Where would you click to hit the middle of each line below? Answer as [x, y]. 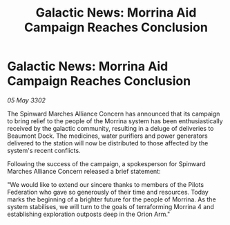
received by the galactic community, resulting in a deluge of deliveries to [111, 128]
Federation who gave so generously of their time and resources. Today [108, 192]
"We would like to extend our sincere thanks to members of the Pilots [106, 184]
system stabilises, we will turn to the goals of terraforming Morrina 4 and [111, 206]
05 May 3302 [27, 100]
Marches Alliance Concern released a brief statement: [84, 171]
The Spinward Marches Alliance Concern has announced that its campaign [114, 114]
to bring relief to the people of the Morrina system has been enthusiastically [115, 121]
